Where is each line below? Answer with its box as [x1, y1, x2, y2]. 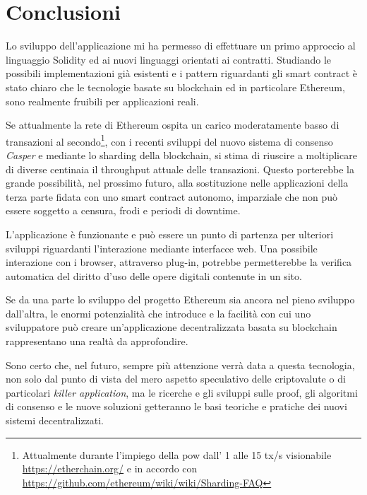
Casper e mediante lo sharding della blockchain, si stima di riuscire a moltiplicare [6, 147, 357, 162]
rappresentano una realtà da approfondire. [6, 334, 188, 349]
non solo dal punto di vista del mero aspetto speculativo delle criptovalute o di [6, 371, 346, 386]
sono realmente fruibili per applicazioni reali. [6, 93, 199, 108]
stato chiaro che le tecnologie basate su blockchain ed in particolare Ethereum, [6, 79, 345, 94]
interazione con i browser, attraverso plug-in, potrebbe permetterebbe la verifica [6, 255, 352, 269]
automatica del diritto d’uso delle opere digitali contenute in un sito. [6, 268, 302, 283]
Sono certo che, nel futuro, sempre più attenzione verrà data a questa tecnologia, [6, 357, 355, 372]
